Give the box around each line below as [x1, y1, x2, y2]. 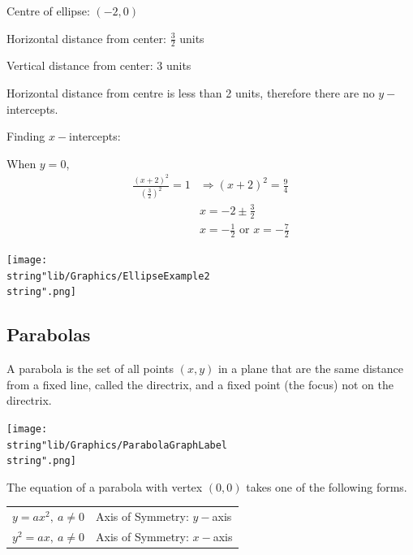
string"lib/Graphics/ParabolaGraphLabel [6, 439, 228, 451]
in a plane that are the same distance [217, 360, 403, 377]
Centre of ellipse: [6, 2, 90, 19]
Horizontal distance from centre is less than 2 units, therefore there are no [6, 85, 375, 102]
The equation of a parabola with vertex [6, 478, 203, 495]
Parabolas [6, 322, 91, 347]
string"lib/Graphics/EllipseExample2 [6, 270, 210, 282]
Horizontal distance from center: [6, 29, 166, 46]
